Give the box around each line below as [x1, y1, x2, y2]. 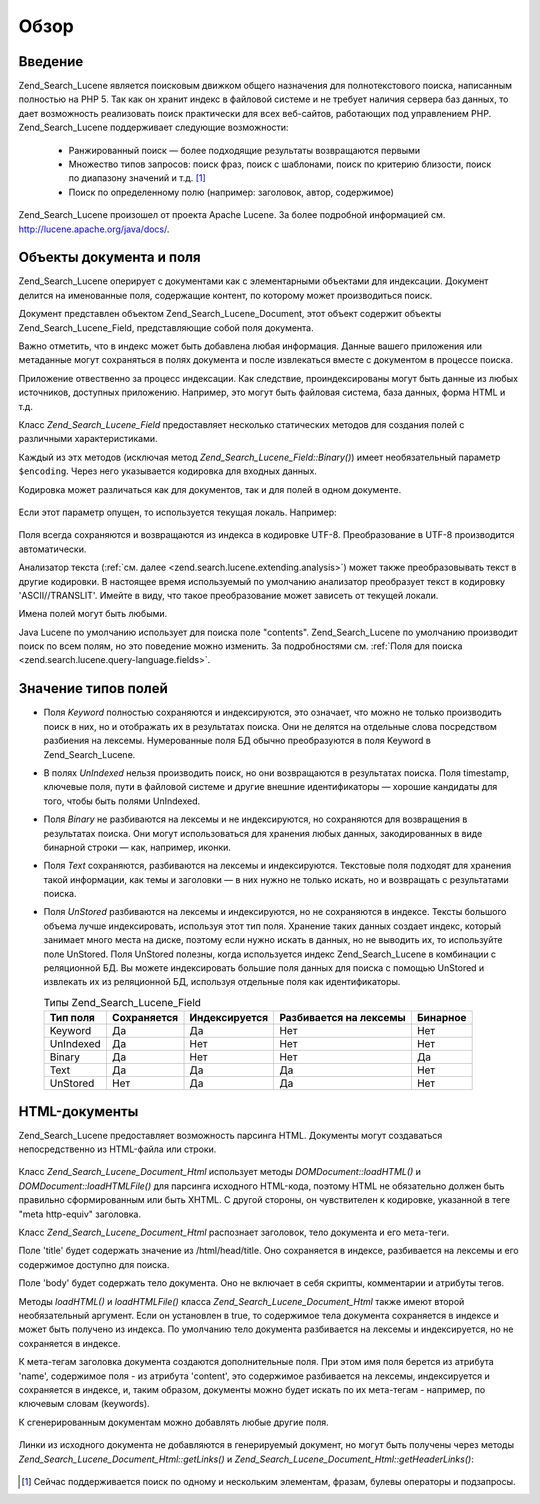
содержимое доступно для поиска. [18, 1258, 170, 1270]
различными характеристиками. [18, 433, 158, 445]
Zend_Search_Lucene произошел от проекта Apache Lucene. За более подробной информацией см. [18, 209, 446, 221]
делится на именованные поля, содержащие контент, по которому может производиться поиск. [18, 289, 433, 301]
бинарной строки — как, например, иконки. [43, 841, 232, 853]
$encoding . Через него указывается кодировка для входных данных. [18, 465, 317, 477]
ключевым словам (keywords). [18, 1398, 150, 1410]
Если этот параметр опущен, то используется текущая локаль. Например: [18, 506, 337, 518]
